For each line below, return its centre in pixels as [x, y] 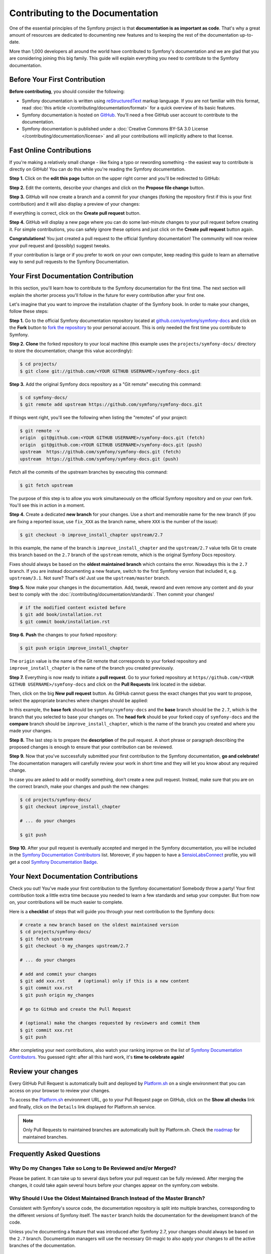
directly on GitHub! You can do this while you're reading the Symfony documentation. [97, 169]
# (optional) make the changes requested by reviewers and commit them [110, 1023]
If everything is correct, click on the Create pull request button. [75, 213]
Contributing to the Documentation [84, 13]
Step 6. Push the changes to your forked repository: [63, 635]
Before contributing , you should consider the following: [67, 92]
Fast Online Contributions [50, 150]
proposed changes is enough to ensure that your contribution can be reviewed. [91, 747]
